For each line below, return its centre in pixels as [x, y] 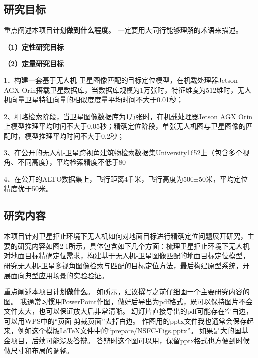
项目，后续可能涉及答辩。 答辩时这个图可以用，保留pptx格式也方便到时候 [130, 340]
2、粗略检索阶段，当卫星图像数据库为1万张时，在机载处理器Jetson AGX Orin [128, 116]
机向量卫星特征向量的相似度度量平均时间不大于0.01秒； [94, 100]
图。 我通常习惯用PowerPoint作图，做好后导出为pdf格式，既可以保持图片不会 [128, 301]
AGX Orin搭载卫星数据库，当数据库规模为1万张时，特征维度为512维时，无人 [128, 90]
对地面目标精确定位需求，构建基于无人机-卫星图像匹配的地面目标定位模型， [127, 255]
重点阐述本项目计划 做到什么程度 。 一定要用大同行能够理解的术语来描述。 [123, 30]
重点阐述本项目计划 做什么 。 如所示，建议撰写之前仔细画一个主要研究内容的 [127, 292]
